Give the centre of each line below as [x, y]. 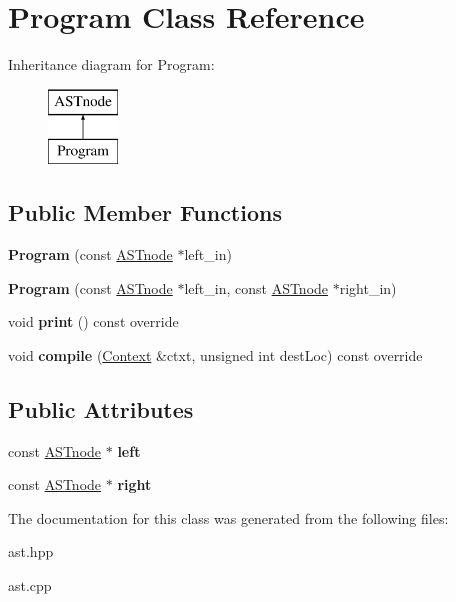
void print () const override [93, 321]
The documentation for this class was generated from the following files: [228, 517]
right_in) [368, 287]
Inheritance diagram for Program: [111, 64]
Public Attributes [101, 408]
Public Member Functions [145, 212]
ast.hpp [31, 551]
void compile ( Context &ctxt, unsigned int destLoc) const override [215, 354]
